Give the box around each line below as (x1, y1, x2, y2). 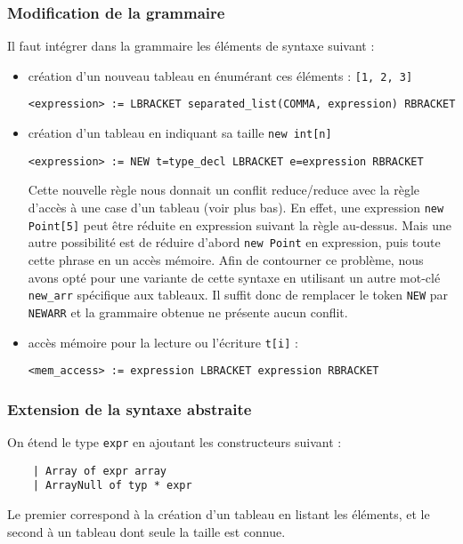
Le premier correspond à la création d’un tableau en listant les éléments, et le (7, 505, 430, 523)
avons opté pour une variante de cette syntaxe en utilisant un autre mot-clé (28, 268, 441, 286)
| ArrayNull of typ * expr (32, 479, 192, 492)
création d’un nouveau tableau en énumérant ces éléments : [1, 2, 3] (28, 66, 413, 84)
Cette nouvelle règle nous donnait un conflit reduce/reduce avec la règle (28, 180, 420, 199)
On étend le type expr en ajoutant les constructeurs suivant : (7, 433, 342, 452)
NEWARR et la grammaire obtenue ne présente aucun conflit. (28, 302, 348, 321)
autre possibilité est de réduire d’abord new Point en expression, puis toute (28, 233, 441, 252)
